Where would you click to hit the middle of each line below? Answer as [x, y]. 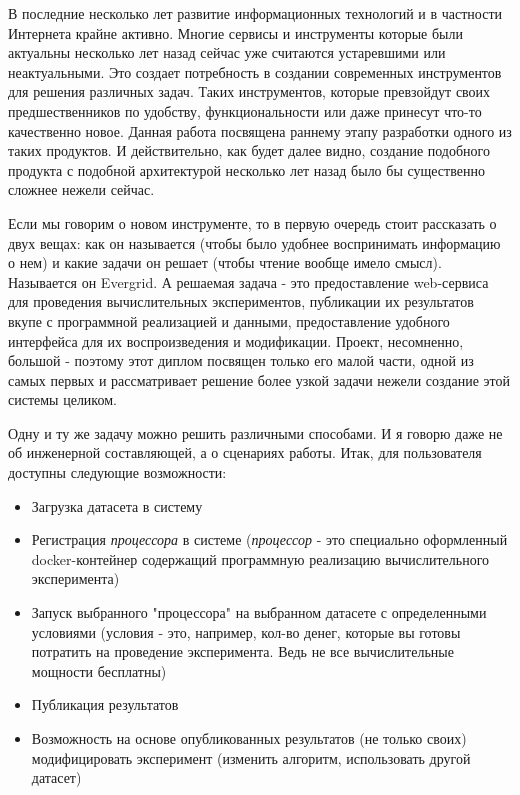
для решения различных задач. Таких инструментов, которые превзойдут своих [249, 91]
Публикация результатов [105, 704]
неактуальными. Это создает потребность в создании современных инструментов [255, 71]
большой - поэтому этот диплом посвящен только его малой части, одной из [241, 360]
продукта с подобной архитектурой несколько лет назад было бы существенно [246, 169]
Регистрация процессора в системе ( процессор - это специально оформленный [269, 539]
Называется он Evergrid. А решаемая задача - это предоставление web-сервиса [248, 281]
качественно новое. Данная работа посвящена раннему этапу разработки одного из [260, 130]
